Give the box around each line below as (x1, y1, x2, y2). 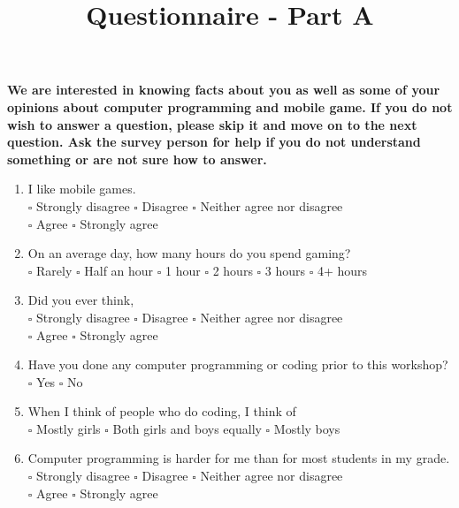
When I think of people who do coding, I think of (27, 402, 296, 421)
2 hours (212, 261, 253, 279)
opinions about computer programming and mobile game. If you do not (7, 97, 453, 116)
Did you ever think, (27, 291, 134, 309)
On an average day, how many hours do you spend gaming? (27, 244, 351, 262)
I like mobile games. (27, 179, 136, 198)
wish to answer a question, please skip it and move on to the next (7, 115, 417, 133)
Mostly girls (36, 419, 101, 437)
